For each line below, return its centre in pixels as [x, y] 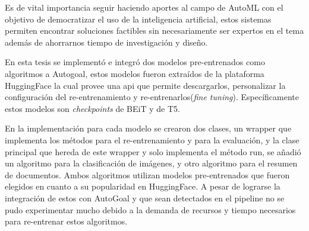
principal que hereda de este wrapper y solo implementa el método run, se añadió [153, 151]
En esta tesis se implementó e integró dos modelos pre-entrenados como [135, 62]
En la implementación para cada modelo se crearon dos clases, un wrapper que [148, 128]
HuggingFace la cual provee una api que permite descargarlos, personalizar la [145, 85]
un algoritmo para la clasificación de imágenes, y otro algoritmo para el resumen [151, 163]
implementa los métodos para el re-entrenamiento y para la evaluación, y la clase [152, 139]
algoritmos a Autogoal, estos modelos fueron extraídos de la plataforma [135, 73]
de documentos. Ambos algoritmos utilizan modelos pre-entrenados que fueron [147, 174]
